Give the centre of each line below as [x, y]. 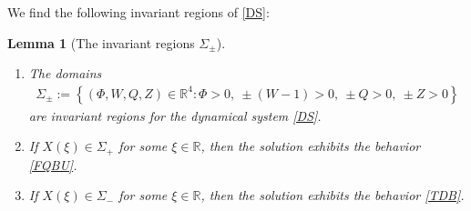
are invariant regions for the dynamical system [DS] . [175, 115]
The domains [65, 73]
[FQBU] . [53, 164]
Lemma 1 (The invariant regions [101, 42]
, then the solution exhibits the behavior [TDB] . [333, 195]
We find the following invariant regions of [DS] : [138, 12]
